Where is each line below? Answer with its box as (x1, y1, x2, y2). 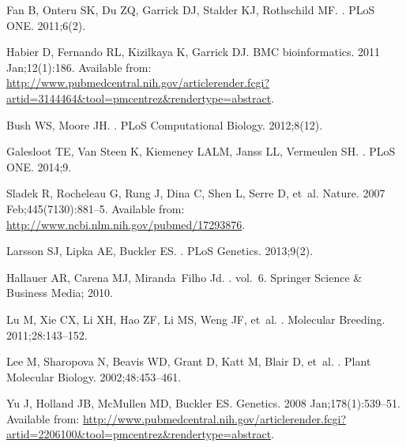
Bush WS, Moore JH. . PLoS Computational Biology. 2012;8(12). (6, 116, 323, 133)
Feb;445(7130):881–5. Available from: (6, 200, 185, 216)
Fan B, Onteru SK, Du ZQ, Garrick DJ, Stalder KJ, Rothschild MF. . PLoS (6, 2, 375, 17)
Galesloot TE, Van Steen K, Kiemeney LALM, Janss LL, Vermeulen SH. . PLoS (6, 143, 396, 160)
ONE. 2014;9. (6, 158, 72, 175)
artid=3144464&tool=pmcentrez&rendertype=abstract (6, 89, 272, 106)
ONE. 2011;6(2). (6, 17, 86, 33)
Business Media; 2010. (6, 284, 113, 301)
